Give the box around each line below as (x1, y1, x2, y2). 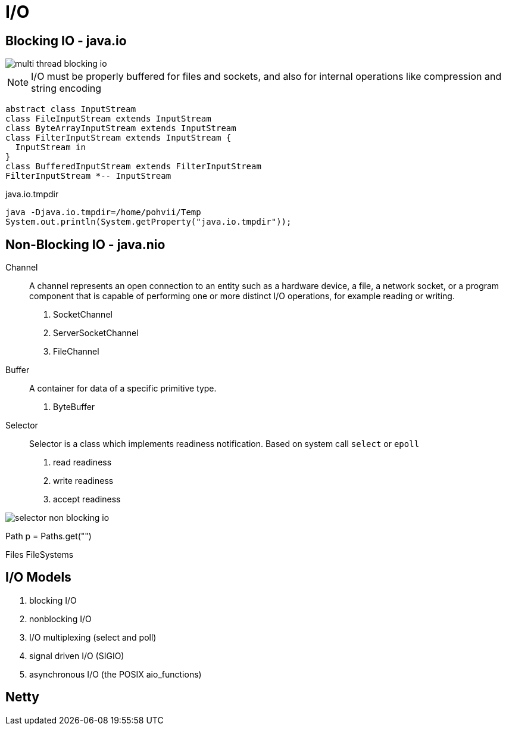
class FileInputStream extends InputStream (5, 114, 211, 124)
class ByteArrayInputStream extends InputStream (5, 123, 236, 133)
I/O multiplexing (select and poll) (29, 632, 157, 642)
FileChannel (53, 346, 99, 357)
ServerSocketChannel (53, 328, 139, 338)
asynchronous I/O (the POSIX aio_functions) (29, 669, 202, 679)
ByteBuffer (53, 402, 95, 412)
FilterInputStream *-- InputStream (5, 171, 171, 181)
